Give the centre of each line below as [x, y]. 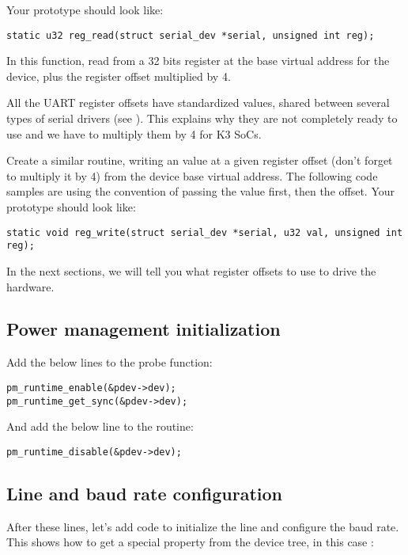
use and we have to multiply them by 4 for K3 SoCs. [134, 133]
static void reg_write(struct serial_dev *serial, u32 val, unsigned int [205, 232]
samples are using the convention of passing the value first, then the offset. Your [201, 191]
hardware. [30, 286]
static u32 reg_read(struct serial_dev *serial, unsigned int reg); [191, 35]
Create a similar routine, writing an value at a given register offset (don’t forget [200, 160]
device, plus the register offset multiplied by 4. [119, 76]
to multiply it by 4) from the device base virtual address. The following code [192, 175]
